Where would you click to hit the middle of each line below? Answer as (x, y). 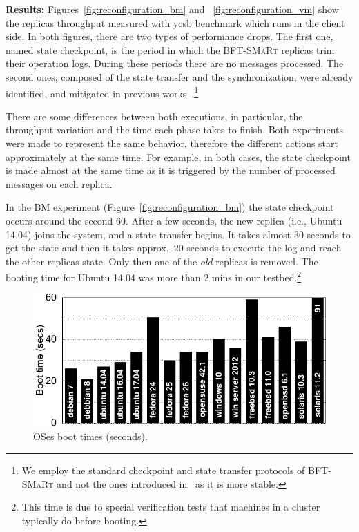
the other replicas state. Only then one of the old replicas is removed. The (162, 261)
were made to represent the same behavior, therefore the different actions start (172, 143)
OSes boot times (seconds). (90, 436)
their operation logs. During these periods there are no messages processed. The (175, 63)
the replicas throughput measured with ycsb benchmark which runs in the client (175, 22)
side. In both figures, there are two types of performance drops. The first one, (169, 36)
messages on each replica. (59, 183)
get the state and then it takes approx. (87, 248)
